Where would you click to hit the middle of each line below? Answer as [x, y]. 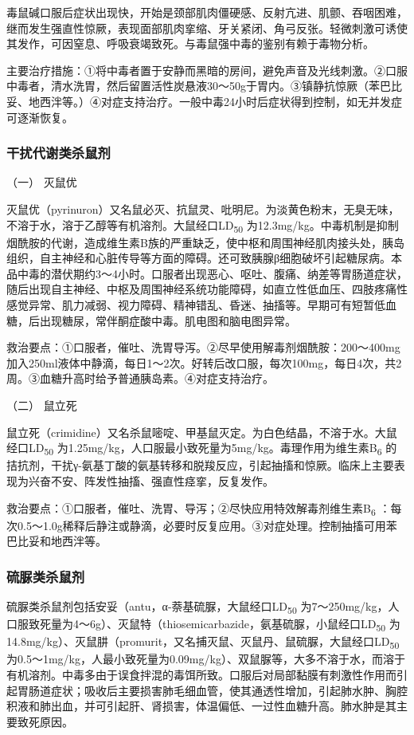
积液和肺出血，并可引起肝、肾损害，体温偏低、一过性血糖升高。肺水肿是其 [201, 706]
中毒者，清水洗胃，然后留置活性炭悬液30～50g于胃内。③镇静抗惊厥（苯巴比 [204, 86]
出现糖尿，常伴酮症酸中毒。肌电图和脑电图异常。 [168, 320]
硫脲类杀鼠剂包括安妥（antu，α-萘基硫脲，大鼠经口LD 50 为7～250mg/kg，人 [203, 607]
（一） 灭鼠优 [42, 182]
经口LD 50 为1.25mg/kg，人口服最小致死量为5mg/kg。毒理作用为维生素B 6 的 [202, 449]
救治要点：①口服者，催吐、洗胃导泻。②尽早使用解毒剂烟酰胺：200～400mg [203, 347]
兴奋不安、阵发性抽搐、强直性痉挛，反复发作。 [151, 480]
